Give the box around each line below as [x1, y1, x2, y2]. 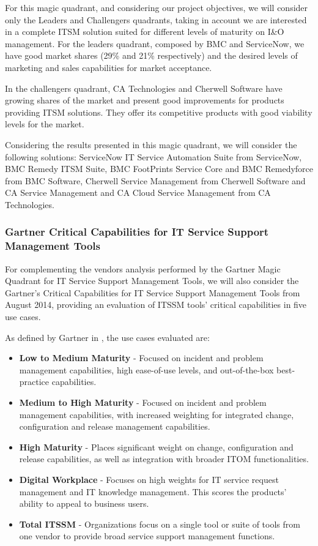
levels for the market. [5, 118, 84, 130]
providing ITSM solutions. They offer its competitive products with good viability [5, 105, 312, 118]
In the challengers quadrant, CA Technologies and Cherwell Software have [5, 81, 283, 94]
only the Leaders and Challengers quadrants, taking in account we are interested [5, 13, 307, 26]
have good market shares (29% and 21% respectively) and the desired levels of [5, 49, 298, 62]
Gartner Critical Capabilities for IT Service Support [5, 224, 269, 239]
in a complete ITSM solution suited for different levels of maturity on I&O [5, 25, 284, 38]
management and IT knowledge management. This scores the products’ [19, 485, 287, 498]
